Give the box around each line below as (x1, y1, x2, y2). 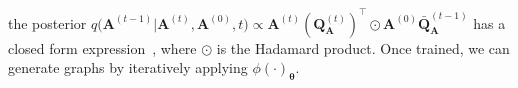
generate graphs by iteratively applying (8, 57, 248, 78)
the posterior (8, 12, 87, 33)
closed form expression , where (8, 37, 197, 58)
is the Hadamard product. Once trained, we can (216, 37, 510, 58)
